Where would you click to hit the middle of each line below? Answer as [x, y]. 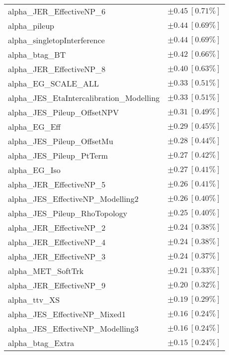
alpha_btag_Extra [41, 343]
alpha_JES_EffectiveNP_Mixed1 [67, 314]
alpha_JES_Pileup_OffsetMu [61, 141]
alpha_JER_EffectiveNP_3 [57, 256]
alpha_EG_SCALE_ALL [54, 83]
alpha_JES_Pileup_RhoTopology [68, 213]
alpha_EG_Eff [34, 127]
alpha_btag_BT [37, 54]
